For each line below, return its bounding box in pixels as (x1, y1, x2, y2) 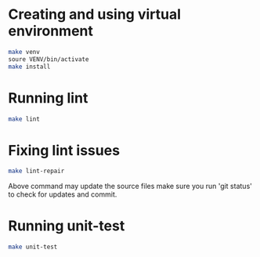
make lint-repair (8, 167, 65, 176)
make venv (8, 48, 41, 56)
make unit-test (8, 243, 58, 252)
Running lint (8, 89, 88, 107)
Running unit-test (8, 217, 125, 235)
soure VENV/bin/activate (8, 55, 89, 63)
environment (8, 22, 94, 40)
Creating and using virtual (8, 5, 182, 24)
